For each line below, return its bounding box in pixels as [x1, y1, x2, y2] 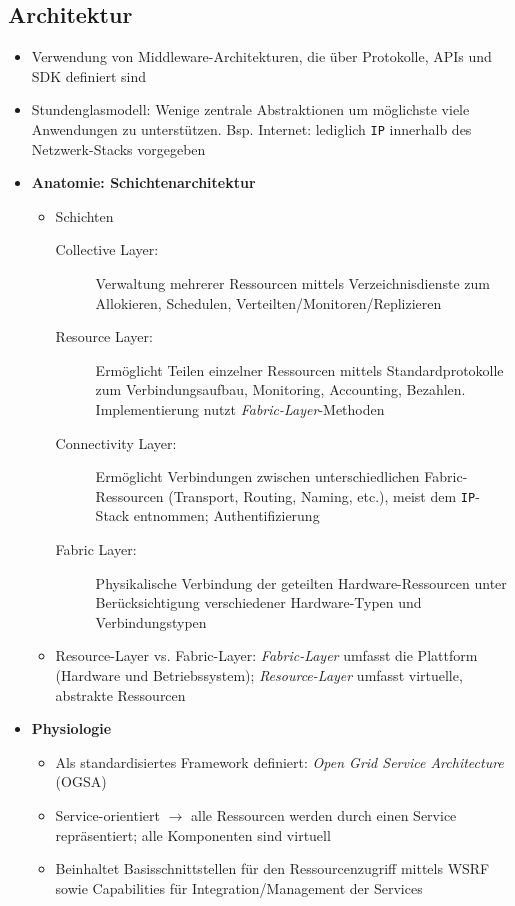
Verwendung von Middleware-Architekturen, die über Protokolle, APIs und [31, 46, 492, 67]
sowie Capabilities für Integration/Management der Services [55, 877, 423, 898]
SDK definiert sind [31, 65, 147, 86]
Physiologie [31, 718, 112, 739]
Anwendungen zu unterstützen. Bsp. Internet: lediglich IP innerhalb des [31, 118, 472, 139]
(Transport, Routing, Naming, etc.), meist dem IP [168, 485, 476, 506]
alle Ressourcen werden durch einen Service [191, 804, 457, 825]
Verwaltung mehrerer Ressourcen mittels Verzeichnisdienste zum [95, 273, 490, 294]
